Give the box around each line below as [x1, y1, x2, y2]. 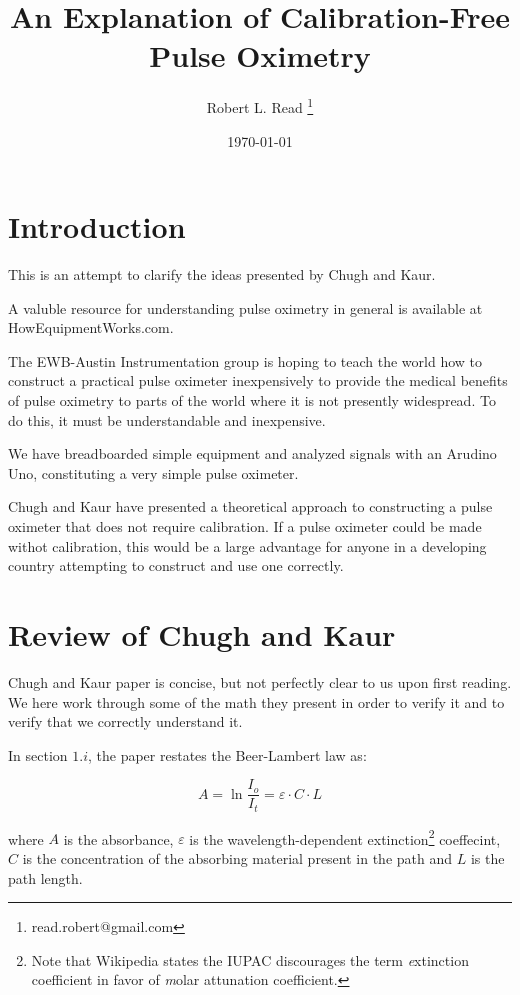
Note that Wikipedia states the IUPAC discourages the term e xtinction [31, 949, 469, 970]
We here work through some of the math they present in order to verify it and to [8, 691, 505, 712]
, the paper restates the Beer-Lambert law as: [87, 744, 367, 765]
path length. [8, 867, 83, 888]
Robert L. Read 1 [206, 94, 314, 117]
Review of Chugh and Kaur [8, 614, 396, 654]
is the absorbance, [63, 828, 174, 849]
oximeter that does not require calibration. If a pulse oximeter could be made [8, 516, 482, 537]
